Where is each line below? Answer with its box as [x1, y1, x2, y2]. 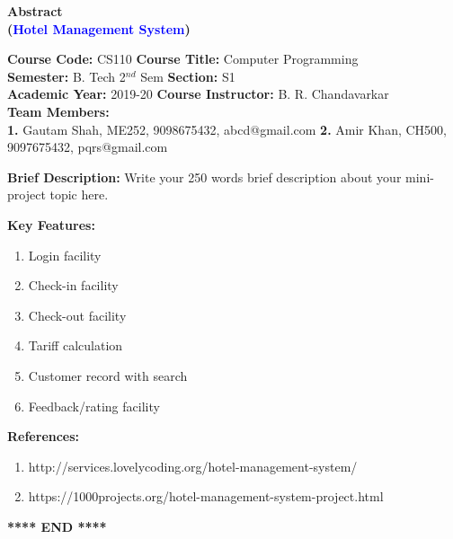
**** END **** [7, 517, 107, 535]
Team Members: [7, 102, 110, 120]
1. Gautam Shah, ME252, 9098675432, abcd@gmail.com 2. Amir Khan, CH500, [7, 119, 447, 138]
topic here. [49, 185, 109, 204]
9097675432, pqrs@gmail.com [7, 137, 168, 156]
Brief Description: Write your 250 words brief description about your [7, 167, 402, 186]
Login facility [28, 245, 102, 264]
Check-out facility [28, 305, 127, 324]
